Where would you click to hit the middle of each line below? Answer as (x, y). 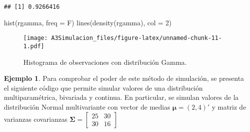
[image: (36, 38)
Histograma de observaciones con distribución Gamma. (105, 62)
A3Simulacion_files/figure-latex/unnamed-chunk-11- (137, 38)
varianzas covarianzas (36, 119)
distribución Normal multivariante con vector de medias (87, 106)
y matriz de (229, 106)
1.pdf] (34, 46)
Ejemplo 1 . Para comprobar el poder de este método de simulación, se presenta (124, 78)
